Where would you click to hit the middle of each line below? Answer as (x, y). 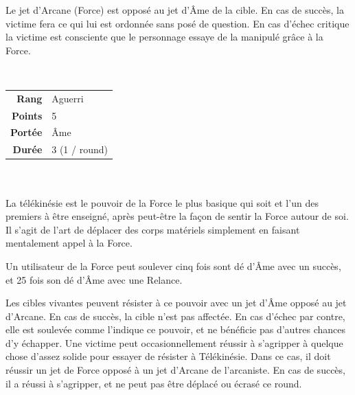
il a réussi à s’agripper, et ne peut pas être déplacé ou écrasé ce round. (154, 383)
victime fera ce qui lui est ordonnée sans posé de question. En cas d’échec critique (177, 23)
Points (27, 115)
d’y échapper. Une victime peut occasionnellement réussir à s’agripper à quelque (174, 342)
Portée (26, 132)
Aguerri (68, 98)
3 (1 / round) (80, 149)
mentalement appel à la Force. (69, 243)
